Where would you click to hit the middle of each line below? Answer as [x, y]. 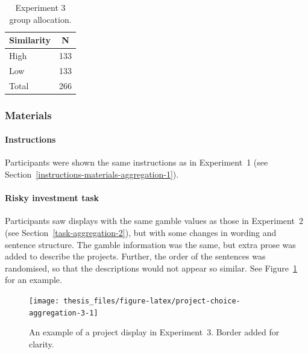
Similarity [30, 40]
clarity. [42, 343]
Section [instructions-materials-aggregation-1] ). [92, 174]
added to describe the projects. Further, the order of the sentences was [135, 256]
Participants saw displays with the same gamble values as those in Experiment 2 [154, 221]
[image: [44, 301]
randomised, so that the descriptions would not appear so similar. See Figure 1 [151, 268]
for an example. [33, 280]
